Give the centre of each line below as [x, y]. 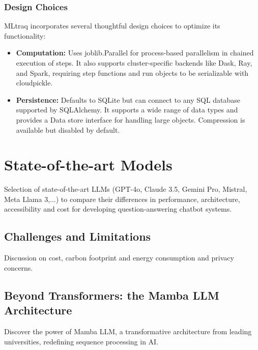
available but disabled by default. [68, 129]
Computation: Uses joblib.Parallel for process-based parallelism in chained [135, 53]
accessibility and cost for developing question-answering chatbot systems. [118, 209]
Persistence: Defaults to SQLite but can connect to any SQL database [128, 99]
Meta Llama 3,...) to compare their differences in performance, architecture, [122, 199]
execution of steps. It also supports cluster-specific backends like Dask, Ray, [134, 63]
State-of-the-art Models [88, 165]
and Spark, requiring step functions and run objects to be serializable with [132, 72]
